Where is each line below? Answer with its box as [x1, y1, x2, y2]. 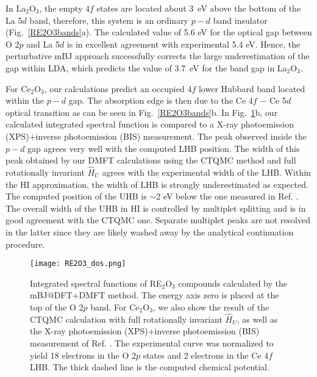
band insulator [213, 13, 268, 26]
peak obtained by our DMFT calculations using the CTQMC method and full [5, 154, 296, 167]
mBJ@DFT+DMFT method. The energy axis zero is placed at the [30, 289, 279, 301]
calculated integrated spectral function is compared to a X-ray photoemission [5, 118, 294, 131]
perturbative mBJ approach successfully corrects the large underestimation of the [5, 49, 310, 62]
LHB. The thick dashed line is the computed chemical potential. [30, 361, 269, 373]
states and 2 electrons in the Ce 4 [143, 348, 269, 361]
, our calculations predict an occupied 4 [44, 82, 192, 95]
